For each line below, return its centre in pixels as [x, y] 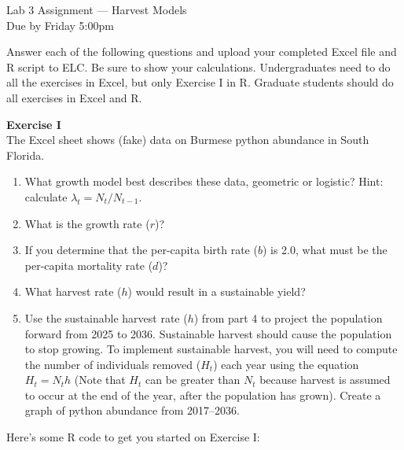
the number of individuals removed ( [113, 364]
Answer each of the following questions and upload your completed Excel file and [202, 52]
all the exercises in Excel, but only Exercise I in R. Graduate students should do [200, 82]
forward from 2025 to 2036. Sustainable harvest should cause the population [208, 333]
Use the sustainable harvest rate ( [106, 317]
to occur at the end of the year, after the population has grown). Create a [203, 395]
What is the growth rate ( [87, 223]
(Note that [100, 380]
